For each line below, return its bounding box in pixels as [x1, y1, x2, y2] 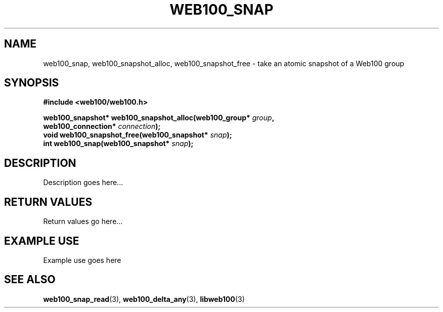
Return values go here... [43, 217, 123, 226]
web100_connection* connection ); [43, 122, 161, 131]
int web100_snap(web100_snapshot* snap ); [43, 139, 194, 148]
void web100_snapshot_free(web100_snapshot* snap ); [43, 130, 232, 140]
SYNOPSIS [4, 76, 59, 90]
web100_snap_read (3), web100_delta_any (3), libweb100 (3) [43, 294, 245, 303]
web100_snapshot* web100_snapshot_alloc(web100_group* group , [43, 113, 275, 122]
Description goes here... [43, 178, 123, 187]
